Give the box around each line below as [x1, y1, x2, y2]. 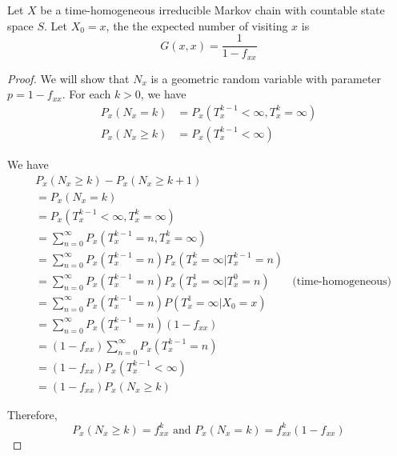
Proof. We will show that [7, 70, 130, 86]
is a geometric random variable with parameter [150, 70, 382, 86]
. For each [62, 86, 111, 102]
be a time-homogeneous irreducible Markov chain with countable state [40, 2, 385, 18]
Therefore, [7, 406, 58, 422]
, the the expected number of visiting [106, 17, 288, 34]
